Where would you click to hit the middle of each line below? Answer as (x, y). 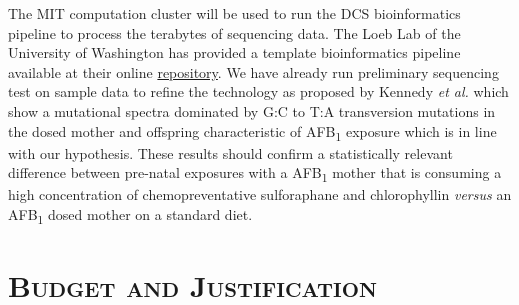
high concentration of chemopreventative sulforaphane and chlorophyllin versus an (260, 194)
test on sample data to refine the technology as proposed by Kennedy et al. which (258, 91)
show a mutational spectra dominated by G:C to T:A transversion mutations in (252, 110)
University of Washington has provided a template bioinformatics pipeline (234, 52)
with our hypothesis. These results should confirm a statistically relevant (230, 152)
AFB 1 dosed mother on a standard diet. (130, 215)
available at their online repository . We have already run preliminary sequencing (253, 71)
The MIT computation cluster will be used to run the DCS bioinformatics (234, 13)
